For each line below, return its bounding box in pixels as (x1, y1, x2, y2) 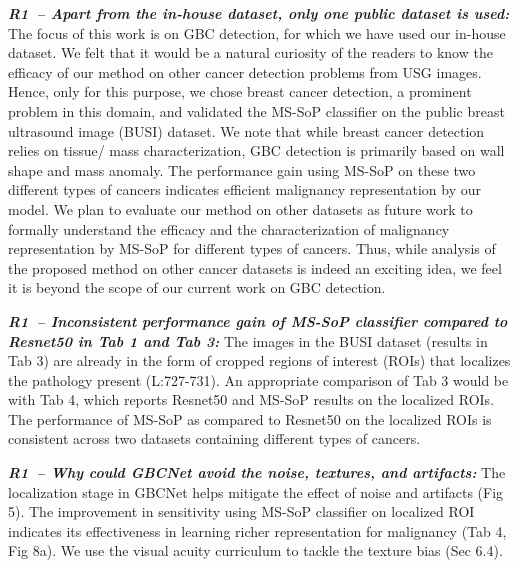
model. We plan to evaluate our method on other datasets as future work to (8, 198, 473, 219)
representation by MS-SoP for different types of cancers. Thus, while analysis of (8, 238, 496, 259)
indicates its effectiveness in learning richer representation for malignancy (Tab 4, (8, 520, 507, 541)
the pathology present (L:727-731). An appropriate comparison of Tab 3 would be (8, 369, 509, 390)
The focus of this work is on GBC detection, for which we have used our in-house (8, 22, 506, 43)
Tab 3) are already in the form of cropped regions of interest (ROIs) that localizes (8, 350, 511, 371)
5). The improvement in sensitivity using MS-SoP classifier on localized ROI (8, 501, 475, 522)
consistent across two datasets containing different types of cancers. (8, 428, 421, 449)
